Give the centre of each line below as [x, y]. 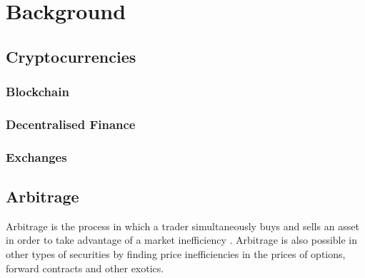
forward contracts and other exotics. [85, 268]
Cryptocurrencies [71, 56]
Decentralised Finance [71, 124]
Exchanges [36, 156]
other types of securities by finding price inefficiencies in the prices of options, [176, 254]
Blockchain [37, 92]
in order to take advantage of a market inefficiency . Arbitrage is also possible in [182, 240]
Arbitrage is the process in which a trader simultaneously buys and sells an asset [182, 226]
